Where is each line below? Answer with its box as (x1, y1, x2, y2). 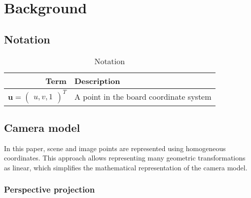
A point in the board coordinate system (74, 91, 212, 103)
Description (74, 75, 120, 86)
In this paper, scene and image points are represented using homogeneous (4, 143, 226, 153)
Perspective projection (4, 183, 95, 196)
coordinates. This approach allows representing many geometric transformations (4, 153, 246, 163)
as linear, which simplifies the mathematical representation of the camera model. (4, 162, 248, 172)
